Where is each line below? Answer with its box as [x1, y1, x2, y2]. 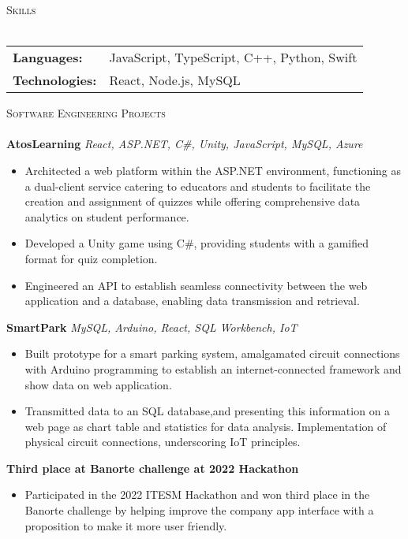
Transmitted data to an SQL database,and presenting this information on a [24, 403, 391, 419]
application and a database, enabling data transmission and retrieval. [24, 292, 360, 309]
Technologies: [13, 71, 97, 90]
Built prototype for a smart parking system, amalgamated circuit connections [24, 345, 400, 362]
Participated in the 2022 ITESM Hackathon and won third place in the [24, 486, 370, 503]
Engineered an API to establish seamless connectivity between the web [24, 277, 368, 293]
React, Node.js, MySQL [109, 71, 241, 90]
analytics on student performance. [24, 208, 189, 225]
